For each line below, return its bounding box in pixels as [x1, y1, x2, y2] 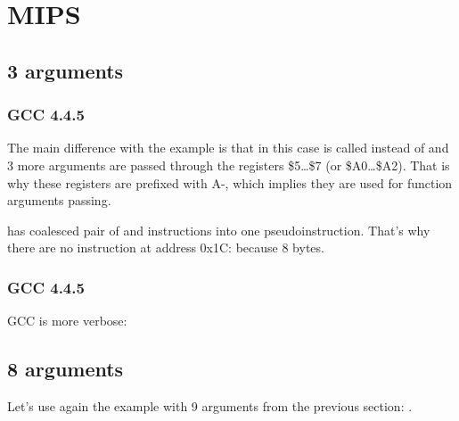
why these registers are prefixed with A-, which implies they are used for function [7, 173, 453, 192]
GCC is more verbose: [7, 311, 127, 330]
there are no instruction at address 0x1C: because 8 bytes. [7, 238, 324, 257]
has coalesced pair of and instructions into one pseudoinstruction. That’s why [7, 220, 430, 239]
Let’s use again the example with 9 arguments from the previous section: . [7, 396, 413, 415]
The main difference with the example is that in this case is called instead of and [7, 138, 449, 157]
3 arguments [7, 56, 124, 84]
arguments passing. [7, 191, 111, 210]
